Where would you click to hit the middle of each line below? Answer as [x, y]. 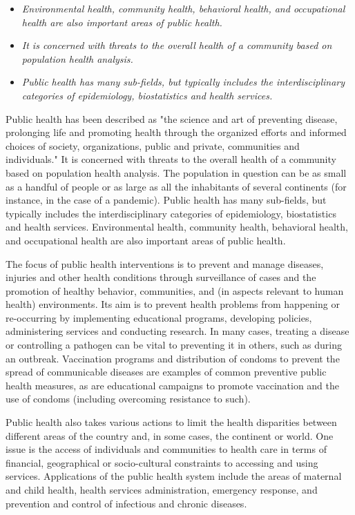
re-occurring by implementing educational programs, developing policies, [159, 317]
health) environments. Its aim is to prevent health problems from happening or [173, 304]
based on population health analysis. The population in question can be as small [176, 172]
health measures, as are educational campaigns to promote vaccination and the [173, 385]
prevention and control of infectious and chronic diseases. [126, 503]
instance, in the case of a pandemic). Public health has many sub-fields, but [166, 200]
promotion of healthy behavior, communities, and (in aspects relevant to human [175, 290]
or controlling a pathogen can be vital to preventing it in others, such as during [174, 345]
